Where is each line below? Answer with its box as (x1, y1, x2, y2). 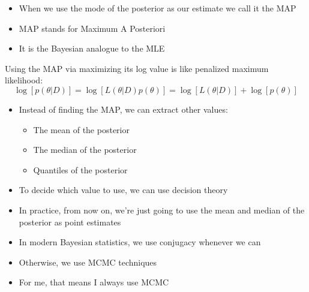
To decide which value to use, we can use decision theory (19, 183, 228, 196)
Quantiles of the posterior (33, 163, 128, 176)
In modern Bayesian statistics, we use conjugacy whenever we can (19, 236, 261, 248)
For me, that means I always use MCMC (19, 276, 169, 288)
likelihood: (5, 74, 43, 86)
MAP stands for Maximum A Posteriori (19, 22, 166, 34)
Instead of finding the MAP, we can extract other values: (19, 103, 228, 115)
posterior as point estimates (19, 215, 121, 228)
